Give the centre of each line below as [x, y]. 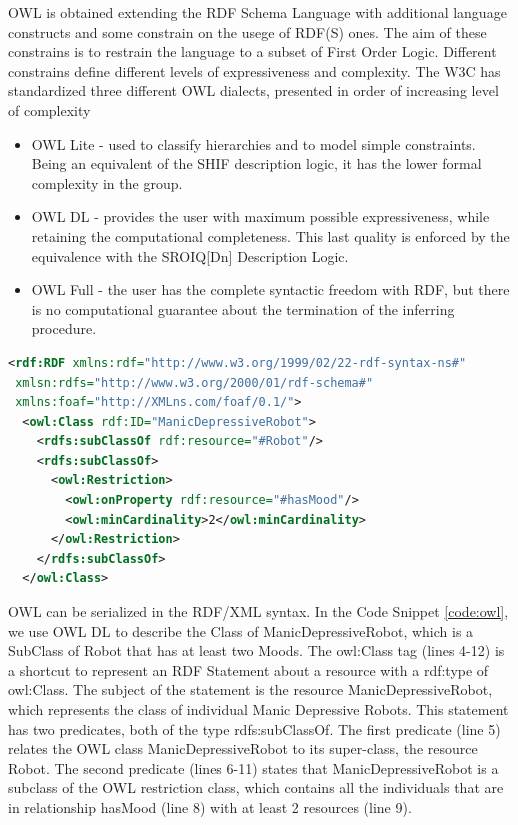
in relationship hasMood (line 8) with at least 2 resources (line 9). [210, 806]
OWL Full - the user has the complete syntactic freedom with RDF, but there [270, 289]
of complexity [49, 109]
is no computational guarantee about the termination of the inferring [243, 308]
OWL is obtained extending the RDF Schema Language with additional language [257, 12]
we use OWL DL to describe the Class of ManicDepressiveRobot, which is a [241, 630]
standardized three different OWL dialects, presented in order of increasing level [253, 90]
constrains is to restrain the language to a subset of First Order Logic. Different [252, 51]
